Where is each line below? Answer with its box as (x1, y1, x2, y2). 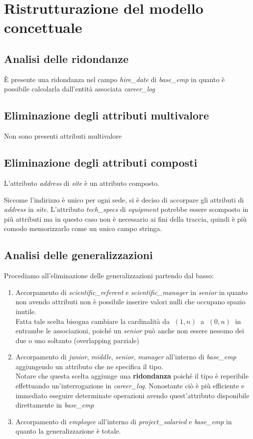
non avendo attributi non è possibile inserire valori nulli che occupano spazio (15, 296, 246, 307)
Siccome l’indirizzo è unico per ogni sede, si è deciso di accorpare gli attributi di (4, 194, 244, 205)
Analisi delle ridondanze (4, 51, 129, 66)
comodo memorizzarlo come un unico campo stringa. (4, 223, 162, 234)
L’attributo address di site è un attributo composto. (4, 177, 159, 188)
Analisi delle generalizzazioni (4, 247, 153, 263)
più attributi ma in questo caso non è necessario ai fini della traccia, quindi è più (4, 213, 247, 224)
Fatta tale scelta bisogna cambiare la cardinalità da (15, 316, 170, 326)
